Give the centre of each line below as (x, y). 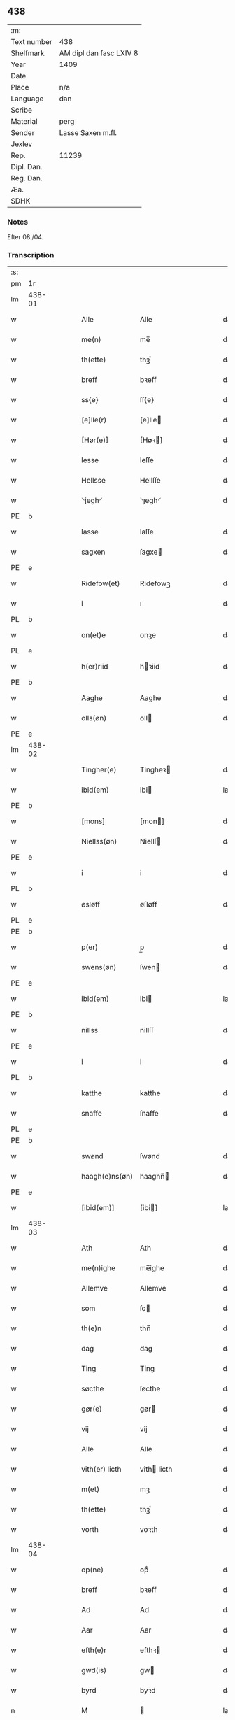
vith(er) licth (101, 1470)
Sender (23, 132)
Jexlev (22, 144)
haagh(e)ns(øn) (107, 1177)
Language (27, 99)
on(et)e (94, 635)
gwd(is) (94, 1670)
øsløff (91, 904)
